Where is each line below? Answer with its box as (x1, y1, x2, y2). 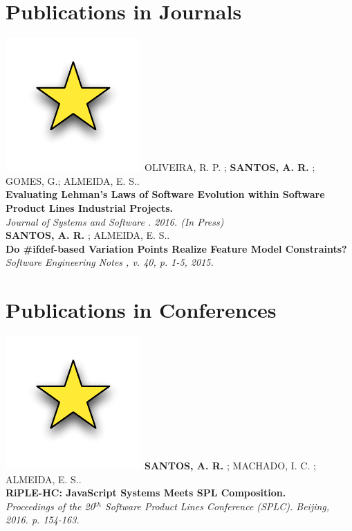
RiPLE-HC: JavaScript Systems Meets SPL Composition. (6, 485, 286, 500)
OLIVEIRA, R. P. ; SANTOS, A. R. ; (144, 160, 315, 174)
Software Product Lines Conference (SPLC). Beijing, (104, 498, 330, 513)
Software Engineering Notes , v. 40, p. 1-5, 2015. (6, 255, 214, 269)
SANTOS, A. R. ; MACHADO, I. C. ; (145, 458, 316, 472)
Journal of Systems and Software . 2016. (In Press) (6, 214, 224, 228)
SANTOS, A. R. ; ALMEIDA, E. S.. (6, 228, 170, 242)
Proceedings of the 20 (6, 498, 95, 513)
